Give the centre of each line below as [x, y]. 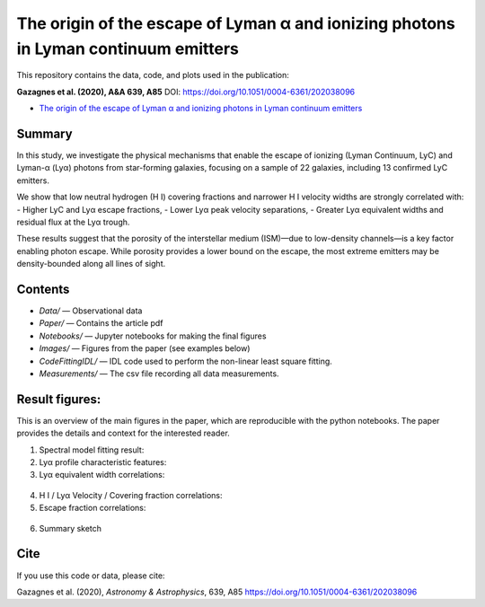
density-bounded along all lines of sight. [91, 264]
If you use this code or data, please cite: [91, 576]
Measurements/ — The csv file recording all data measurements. [159, 374]
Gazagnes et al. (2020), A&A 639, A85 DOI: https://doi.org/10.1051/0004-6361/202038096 [186, 92]
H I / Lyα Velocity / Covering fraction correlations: [131, 495]
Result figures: [59, 399]
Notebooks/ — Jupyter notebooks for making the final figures [153, 336]
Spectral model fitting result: [92, 450]
